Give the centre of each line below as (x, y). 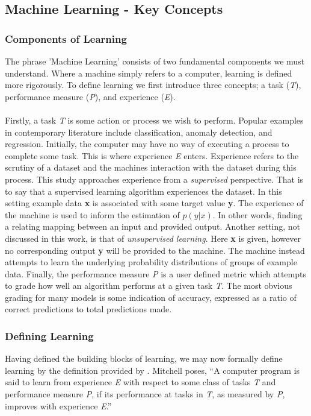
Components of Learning (66, 38)
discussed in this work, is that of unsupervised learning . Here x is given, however (153, 238)
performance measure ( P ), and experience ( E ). (90, 96)
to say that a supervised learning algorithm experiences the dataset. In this (143, 191)
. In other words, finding (257, 214)
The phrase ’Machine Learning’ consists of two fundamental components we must (155, 61)
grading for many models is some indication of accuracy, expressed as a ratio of (151, 297)
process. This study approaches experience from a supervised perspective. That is (154, 179)
